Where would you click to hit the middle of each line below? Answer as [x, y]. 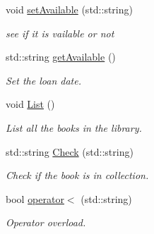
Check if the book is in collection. [77, 175]
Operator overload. [46, 222]
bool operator [35, 198]
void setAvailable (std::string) [69, 9]
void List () [30, 104]
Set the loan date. [43, 80]
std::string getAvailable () [61, 57]
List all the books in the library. [74, 127]
